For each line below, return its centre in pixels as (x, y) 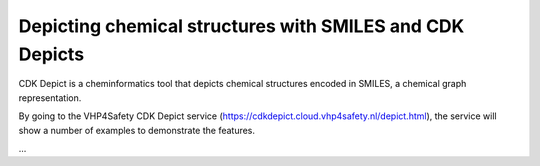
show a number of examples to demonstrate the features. (136, 130)
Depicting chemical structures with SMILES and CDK (241, 26)
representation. (50, 97)
